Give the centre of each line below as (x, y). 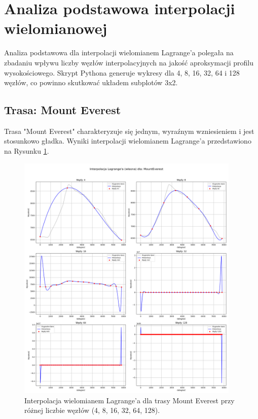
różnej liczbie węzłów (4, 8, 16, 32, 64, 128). (92, 410)
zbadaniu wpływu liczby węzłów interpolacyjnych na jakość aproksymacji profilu (129, 62)
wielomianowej (56, 28)
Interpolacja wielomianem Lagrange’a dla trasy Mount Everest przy (130, 400)
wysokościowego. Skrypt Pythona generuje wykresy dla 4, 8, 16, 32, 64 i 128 (122, 72)
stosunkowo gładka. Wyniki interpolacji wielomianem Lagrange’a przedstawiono (128, 141)
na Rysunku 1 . (27, 151)
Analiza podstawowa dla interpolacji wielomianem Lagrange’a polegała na (119, 53)
